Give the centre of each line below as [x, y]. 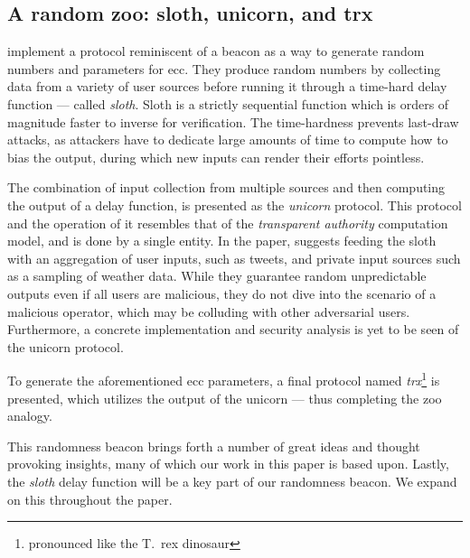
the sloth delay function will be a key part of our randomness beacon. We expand [232, 481]
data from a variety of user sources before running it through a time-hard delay [227, 86]
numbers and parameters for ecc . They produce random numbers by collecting [224, 68]
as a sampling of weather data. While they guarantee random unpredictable [217, 276]
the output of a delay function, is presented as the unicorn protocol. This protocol [235, 205]
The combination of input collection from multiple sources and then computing [226, 187]
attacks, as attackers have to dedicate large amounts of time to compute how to [228, 139]
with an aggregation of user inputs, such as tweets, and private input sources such [234, 258]
